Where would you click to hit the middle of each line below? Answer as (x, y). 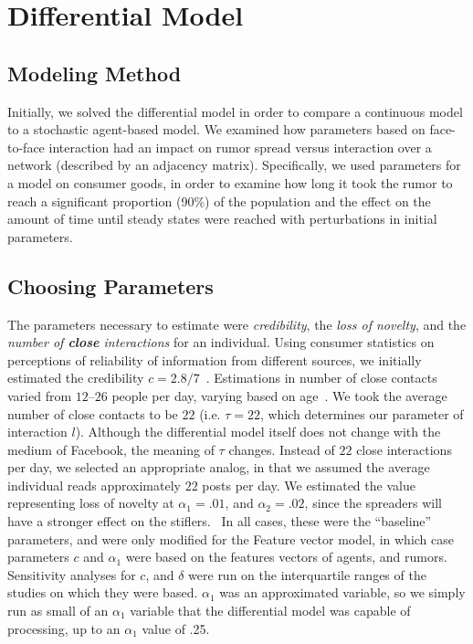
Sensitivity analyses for (72, 574)
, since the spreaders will (373, 503)
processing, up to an (64, 628)
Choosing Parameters (110, 285)
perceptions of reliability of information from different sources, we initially (215, 359)
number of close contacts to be (93, 413)
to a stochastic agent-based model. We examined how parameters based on (216, 129)
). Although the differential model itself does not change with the (258, 432)
